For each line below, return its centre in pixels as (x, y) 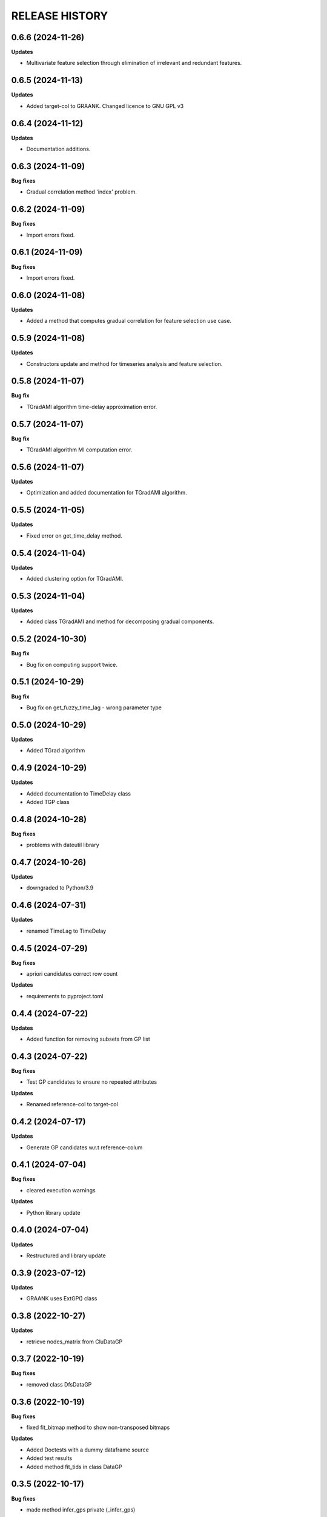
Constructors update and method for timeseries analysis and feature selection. (124, 363)
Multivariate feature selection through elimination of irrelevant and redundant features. (134, 63)
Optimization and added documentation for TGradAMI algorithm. (107, 493)
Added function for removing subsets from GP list (88, 1039)
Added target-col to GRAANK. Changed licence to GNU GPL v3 (105, 106)
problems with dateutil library (63, 845)
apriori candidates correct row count (72, 974)
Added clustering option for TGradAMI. (75, 579)
